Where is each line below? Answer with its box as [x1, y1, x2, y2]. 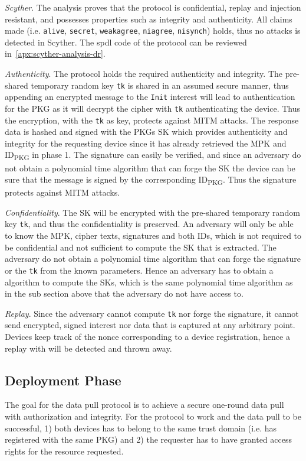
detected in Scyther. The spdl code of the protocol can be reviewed [5, 35, 247, 48]
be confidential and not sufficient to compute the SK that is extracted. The [5, 241, 277, 253]
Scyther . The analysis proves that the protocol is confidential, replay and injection [5, 1, 301, 13]
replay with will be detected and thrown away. [5, 342, 172, 354]
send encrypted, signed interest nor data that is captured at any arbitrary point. [5, 319, 295, 331]
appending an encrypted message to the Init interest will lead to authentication [5, 90, 295, 103]
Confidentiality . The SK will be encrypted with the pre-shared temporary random [5, 206, 300, 218]
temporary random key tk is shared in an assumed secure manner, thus [31, 79, 289, 91]
